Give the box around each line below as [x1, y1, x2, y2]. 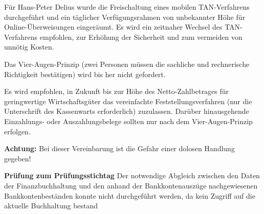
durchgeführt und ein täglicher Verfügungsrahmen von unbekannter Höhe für [4, 11, 246, 22]
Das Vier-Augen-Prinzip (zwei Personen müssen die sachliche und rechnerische [4, 58, 250, 69]
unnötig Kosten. [4, 41, 54, 52]
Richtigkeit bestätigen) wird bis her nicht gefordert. [4, 68, 166, 79]
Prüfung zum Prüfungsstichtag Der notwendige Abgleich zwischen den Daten [4, 170, 260, 181]
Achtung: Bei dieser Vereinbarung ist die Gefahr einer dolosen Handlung [4, 143, 235, 154]
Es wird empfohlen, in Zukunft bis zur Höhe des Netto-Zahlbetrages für [4, 86, 229, 97]
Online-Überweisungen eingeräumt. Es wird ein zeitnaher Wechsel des [4, 21, 223, 32]
